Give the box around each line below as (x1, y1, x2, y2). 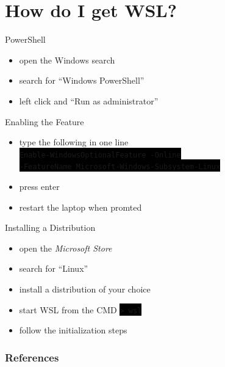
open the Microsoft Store (19, 241, 112, 254)
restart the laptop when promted (19, 200, 142, 213)
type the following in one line (19, 136, 129, 148)
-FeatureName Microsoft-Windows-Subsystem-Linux (19, 162, 221, 172)
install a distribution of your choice (19, 282, 151, 295)
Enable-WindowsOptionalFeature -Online (19, 150, 181, 159)
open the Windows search (19, 53, 115, 66)
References (5, 349, 59, 365)
